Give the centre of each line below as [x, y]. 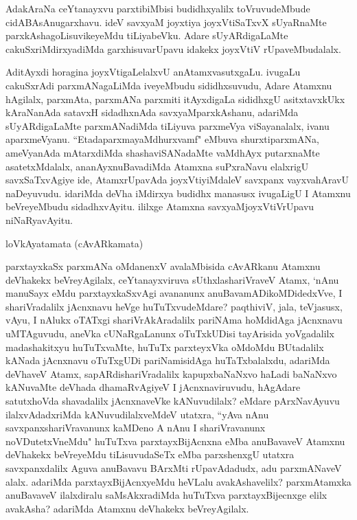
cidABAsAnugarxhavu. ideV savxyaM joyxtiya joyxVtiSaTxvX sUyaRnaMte [166, 22]
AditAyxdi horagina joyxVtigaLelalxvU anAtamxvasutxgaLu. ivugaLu [153, 72]
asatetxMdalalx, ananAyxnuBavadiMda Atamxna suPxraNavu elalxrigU [157, 166]
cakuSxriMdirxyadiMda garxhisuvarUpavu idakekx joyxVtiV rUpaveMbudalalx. [173, 48]
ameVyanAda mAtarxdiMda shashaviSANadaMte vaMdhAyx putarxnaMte [163, 152]
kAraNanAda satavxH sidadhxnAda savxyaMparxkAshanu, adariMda [152, 112]
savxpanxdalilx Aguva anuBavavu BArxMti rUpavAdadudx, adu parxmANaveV [174, 468]
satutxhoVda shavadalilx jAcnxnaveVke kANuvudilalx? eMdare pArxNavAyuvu [173, 401]
